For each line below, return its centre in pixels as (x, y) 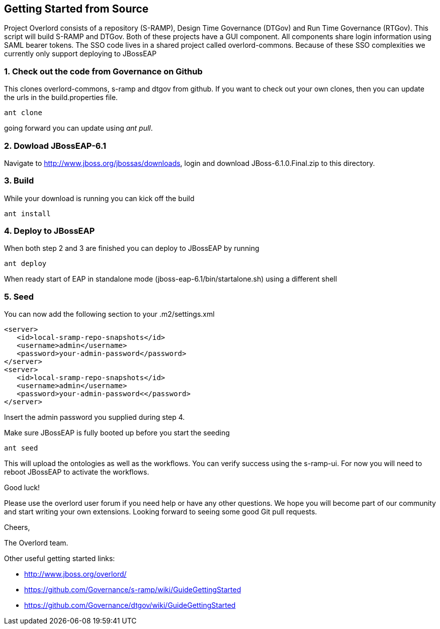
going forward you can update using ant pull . (78, 128)
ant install (27, 213)
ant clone (23, 113)
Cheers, (17, 527)
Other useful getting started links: (60, 559)
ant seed (21, 448)
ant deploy (25, 264)
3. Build (19, 181)
